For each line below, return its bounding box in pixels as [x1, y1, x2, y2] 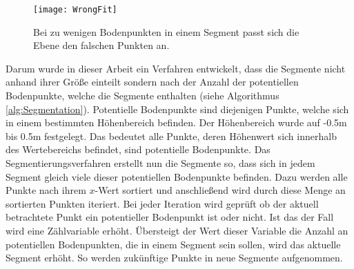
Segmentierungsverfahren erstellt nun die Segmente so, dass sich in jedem [6, 156, 315, 170]
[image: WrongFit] [33, 5, 117, 14]
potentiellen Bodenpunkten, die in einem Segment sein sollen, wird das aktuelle [6, 237, 341, 251]
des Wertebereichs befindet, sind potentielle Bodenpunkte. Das [6, 142, 271, 157]
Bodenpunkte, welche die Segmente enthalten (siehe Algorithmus [6, 88, 279, 103]
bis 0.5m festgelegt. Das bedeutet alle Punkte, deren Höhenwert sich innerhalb [6, 128, 337, 143]
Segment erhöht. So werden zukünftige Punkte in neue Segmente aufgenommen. [6, 250, 343, 265]
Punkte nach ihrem [6, 183, 86, 197]
